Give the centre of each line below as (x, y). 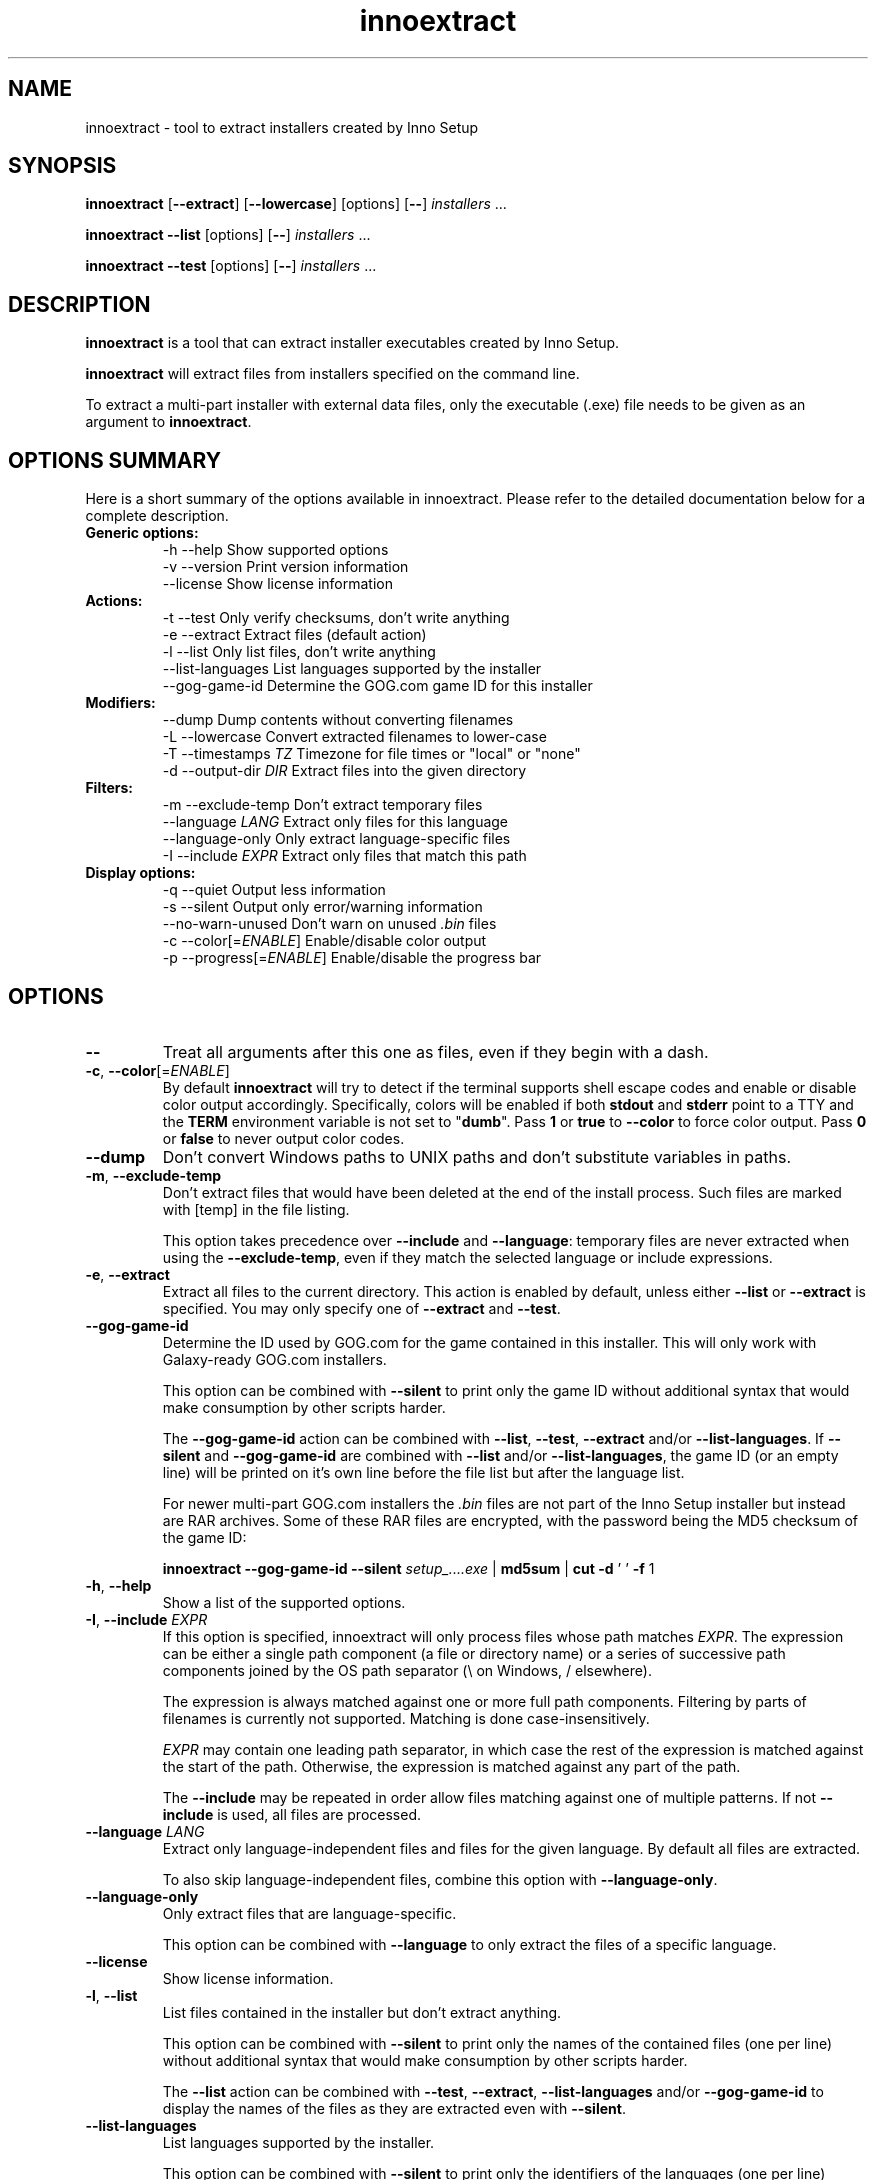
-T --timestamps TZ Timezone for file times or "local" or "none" (371, 754)
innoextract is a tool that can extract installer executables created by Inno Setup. (352, 343)
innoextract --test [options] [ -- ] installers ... (231, 266)
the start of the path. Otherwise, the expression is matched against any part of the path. (451, 1766)
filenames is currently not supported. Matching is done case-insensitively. (406, 1718)
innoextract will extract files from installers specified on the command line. (332, 374)
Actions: (114, 601)
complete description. (157, 516)
